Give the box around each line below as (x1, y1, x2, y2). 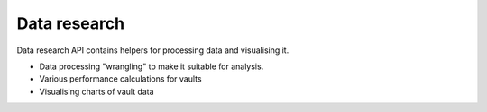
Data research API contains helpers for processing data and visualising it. (16, 45, 289, 56)
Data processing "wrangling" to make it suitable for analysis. (39, 61, 264, 72)
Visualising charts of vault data (39, 86, 154, 97)
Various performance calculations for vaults (39, 73, 202, 84)
